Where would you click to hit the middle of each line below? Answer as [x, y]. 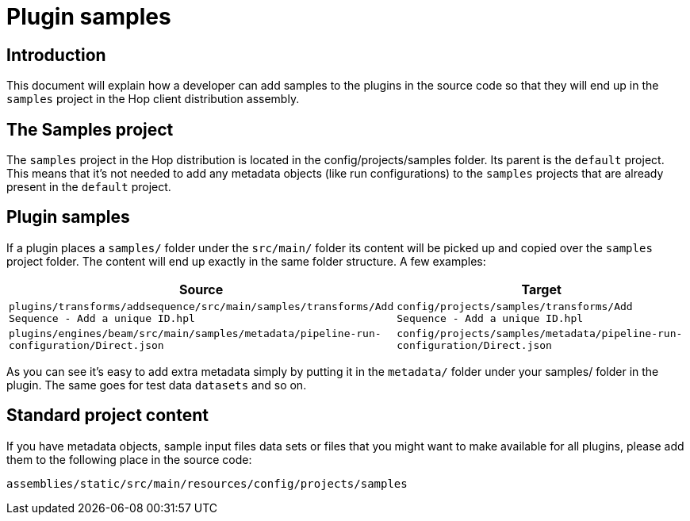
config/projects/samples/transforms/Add [515, 306]
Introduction [56, 55]
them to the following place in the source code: [129, 459]
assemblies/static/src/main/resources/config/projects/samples [207, 483]
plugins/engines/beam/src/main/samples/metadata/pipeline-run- [195, 333]
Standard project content [107, 416]
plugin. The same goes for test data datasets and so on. [157, 385]
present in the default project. [89, 187]
